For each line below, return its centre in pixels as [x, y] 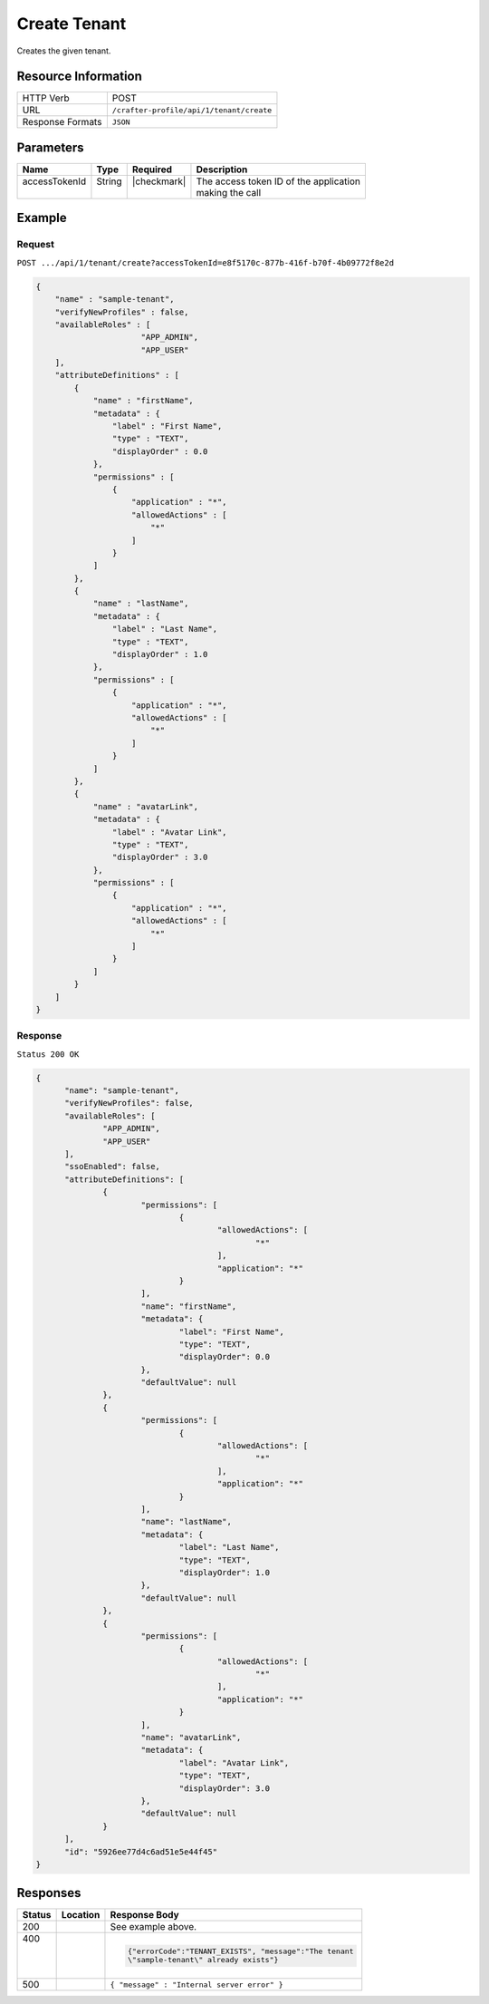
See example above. [153, 1927]
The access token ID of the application [278, 181]
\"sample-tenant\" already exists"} [203, 1960]
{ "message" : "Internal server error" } [197, 1985]
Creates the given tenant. [64, 51]
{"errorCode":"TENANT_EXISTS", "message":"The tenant [240, 1952]
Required [152, 169]
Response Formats [62, 122]
